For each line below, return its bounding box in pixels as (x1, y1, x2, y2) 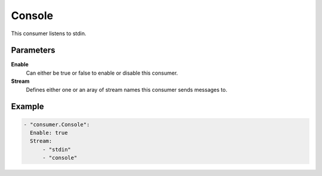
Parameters (11, 45, 55, 55)
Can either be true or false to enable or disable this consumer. (26, 69, 178, 76)
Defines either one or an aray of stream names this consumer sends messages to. (26, 86, 228, 93)
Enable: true (30, 129, 68, 137)
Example (11, 101, 44, 112)
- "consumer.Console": (23, 121, 90, 128)
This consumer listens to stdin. (11, 30, 86, 37)
